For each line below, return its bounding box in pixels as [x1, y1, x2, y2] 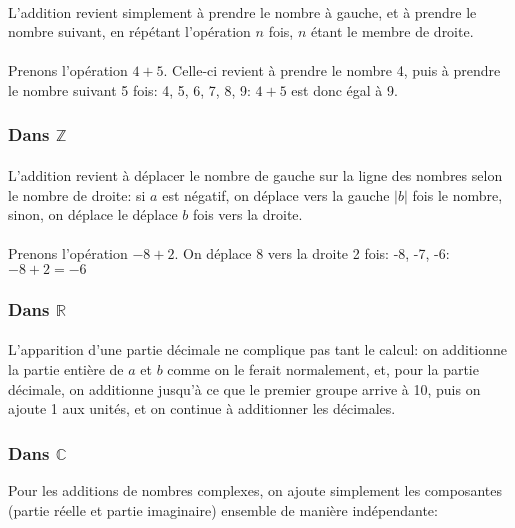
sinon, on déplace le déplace [8, 204, 178, 225]
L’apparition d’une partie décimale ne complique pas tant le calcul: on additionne [8, 339, 507, 360]
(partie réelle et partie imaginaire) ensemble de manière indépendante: [8, 499, 438, 520]
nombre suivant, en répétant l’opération [8, 21, 251, 42]
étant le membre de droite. [310, 21, 474, 42]
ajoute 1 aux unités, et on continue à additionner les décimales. [8, 398, 396, 419]
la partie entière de [8, 359, 124, 379]
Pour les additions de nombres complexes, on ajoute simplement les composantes [8, 480, 502, 500]
